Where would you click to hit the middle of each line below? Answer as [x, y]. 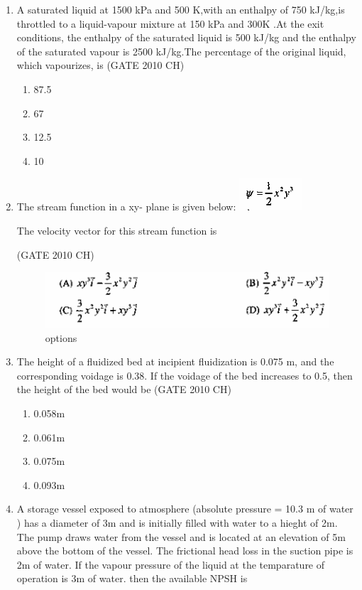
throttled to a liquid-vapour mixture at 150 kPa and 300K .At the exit [170, 23]
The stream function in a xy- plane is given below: [126, 206]
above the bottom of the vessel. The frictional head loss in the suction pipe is [185, 551]
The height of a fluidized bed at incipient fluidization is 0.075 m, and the [175, 361]
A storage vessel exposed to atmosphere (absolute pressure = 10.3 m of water [185, 509]
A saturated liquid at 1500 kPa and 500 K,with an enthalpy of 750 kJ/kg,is [181, 9]
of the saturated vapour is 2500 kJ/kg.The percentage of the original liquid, [181, 51]
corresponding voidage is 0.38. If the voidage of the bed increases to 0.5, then [185, 375]
